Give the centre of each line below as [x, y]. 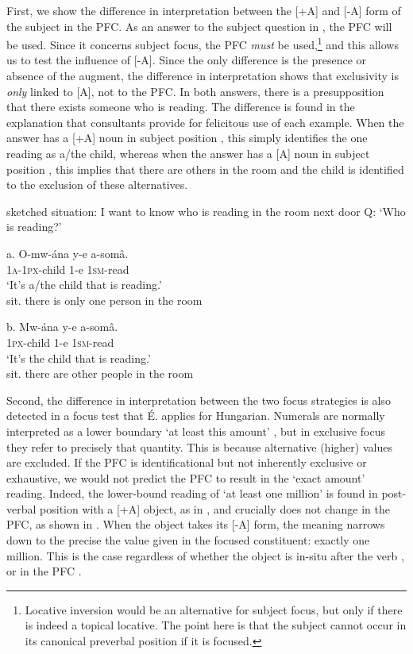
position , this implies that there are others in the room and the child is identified [205, 169]
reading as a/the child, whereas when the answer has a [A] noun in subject [188, 153]
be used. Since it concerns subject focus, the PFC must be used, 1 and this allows [203, 43]
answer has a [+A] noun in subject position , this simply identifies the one [187, 138]
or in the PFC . [44, 571]
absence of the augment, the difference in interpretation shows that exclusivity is [203, 76]
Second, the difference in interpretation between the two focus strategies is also [199, 400]
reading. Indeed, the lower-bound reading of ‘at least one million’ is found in [192, 493]
